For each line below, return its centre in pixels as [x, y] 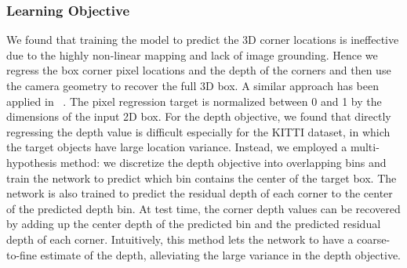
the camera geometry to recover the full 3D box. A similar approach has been [193, 85]
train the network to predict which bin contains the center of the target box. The [202, 177]
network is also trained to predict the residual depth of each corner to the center [200, 193]
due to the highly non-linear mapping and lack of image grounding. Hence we [192, 54]
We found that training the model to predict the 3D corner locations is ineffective [203, 40]
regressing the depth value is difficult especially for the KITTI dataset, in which [198, 131]
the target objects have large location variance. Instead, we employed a [177, 147]
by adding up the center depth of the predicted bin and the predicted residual [194, 224]
